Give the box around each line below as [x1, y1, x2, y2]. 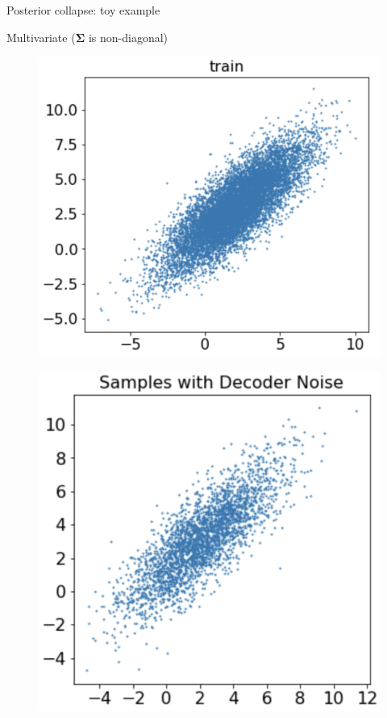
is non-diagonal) [88, 28, 169, 45]
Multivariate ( [6, 28, 76, 45]
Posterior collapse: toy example [6, 2, 160, 18]
